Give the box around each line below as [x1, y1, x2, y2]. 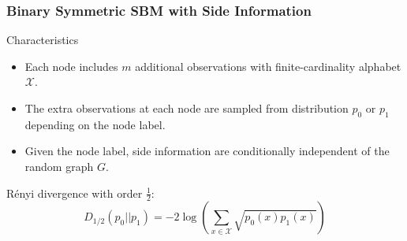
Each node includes [24, 57, 118, 74]
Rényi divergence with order [6, 184, 143, 201]
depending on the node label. [24, 116, 166, 132]
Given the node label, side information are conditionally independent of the [24, 143, 390, 159]
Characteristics [6, 32, 79, 48]
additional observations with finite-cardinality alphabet [135, 57, 401, 74]
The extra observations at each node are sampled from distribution [24, 100, 349, 116]
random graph [24, 158, 94, 174]
